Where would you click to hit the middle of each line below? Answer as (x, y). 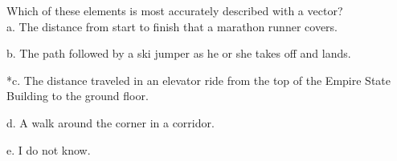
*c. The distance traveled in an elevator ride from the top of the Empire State (199, 80)
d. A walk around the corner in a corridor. (111, 122)
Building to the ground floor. (78, 96)
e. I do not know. (49, 149)
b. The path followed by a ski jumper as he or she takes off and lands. (179, 53)
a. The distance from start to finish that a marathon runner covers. (172, 26)
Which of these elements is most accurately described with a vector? (175, 10)
